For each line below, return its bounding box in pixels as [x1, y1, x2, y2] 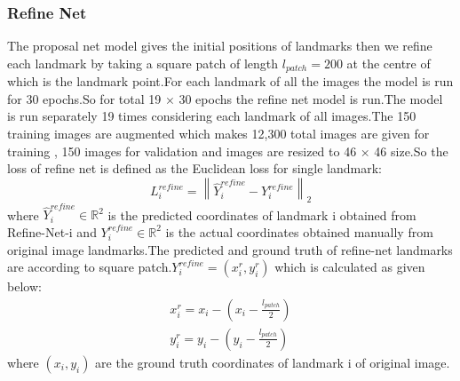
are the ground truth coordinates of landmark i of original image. [95, 353, 450, 371]
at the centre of [346, 53, 431, 72]
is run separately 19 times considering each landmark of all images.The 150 [7, 107, 416, 125]
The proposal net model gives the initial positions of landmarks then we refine [7, 36, 432, 55]
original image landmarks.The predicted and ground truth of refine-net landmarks [7, 240, 453, 258]
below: [7, 277, 42, 296]
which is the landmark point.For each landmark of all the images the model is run [7, 72, 454, 91]
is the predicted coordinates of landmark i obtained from [107, 205, 416, 224]
